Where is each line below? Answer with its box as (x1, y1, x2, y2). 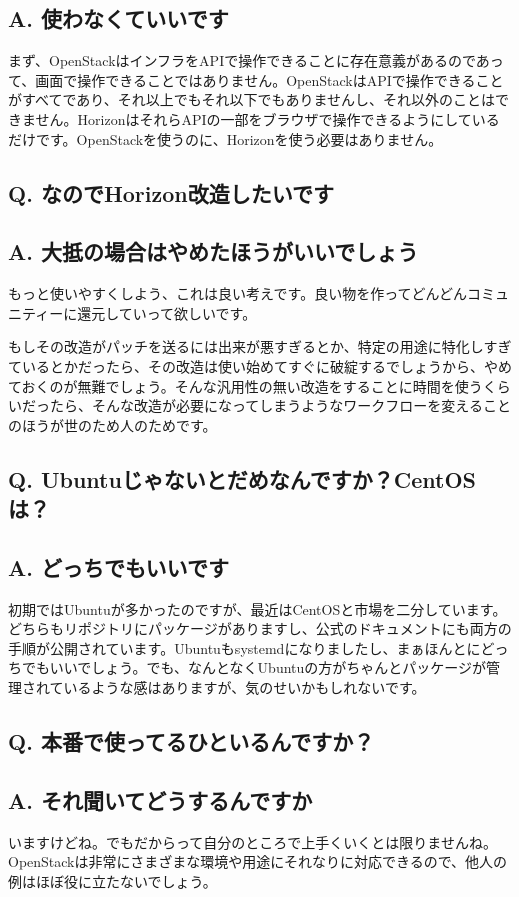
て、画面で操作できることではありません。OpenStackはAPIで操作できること (8, 69, 504, 90)
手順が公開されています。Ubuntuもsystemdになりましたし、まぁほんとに (8, 637, 481, 658)
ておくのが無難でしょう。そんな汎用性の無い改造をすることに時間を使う (8, 375, 483, 396)
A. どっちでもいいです (8, 551, 229, 582)
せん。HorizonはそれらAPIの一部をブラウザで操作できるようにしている (35, 108, 500, 129)
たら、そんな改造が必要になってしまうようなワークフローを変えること (49, 395, 511, 416)
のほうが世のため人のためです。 (8, 414, 217, 435)
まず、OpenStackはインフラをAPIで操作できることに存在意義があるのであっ (8, 50, 504, 71)
